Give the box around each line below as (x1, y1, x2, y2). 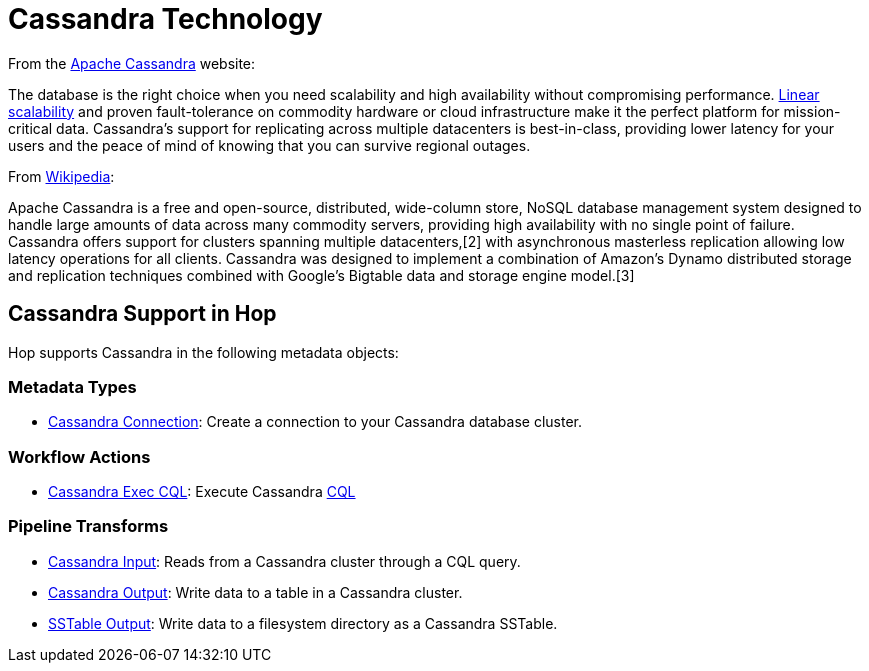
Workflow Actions (8, 446, 151, 467)
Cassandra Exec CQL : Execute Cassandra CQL (48, 483, 356, 501)
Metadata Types (8, 376, 137, 397)
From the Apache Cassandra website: (8, 54, 256, 72)
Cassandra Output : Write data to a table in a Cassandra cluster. (48, 583, 463, 601)
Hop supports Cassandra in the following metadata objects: (8, 343, 399, 361)
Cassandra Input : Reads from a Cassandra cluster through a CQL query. (48, 552, 521, 570)
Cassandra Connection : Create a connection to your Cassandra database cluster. (48, 413, 583, 431)
